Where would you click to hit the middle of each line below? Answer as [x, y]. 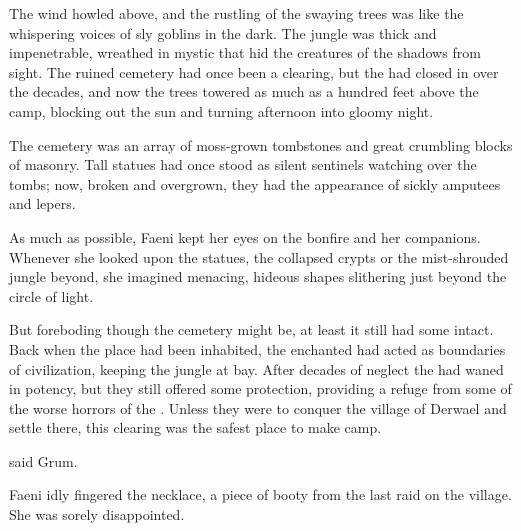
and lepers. [42, 203]
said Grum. [43, 460]
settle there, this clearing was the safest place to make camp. [195, 427]
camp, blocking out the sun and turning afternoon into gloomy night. [221, 110]
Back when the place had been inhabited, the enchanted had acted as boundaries [257, 348]
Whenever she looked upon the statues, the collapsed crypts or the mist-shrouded [259, 256]
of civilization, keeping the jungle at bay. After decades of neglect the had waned [256, 368]
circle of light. [51, 295]
